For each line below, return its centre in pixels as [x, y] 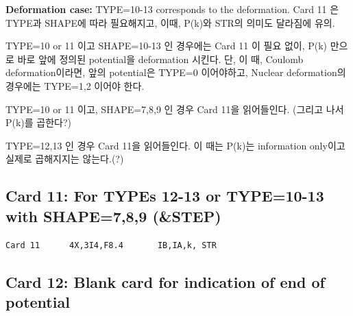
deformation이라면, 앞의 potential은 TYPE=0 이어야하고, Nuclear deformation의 [176, 72]
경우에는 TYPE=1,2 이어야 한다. [75, 85]
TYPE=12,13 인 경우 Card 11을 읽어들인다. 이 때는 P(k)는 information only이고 [175, 145]
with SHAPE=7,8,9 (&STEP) [113, 216]
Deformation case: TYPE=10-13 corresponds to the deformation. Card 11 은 [172, 9]
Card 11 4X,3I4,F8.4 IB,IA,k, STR [111, 245]
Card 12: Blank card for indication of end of [165, 281]
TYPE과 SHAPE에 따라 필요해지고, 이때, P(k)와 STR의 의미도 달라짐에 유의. [170, 22]
